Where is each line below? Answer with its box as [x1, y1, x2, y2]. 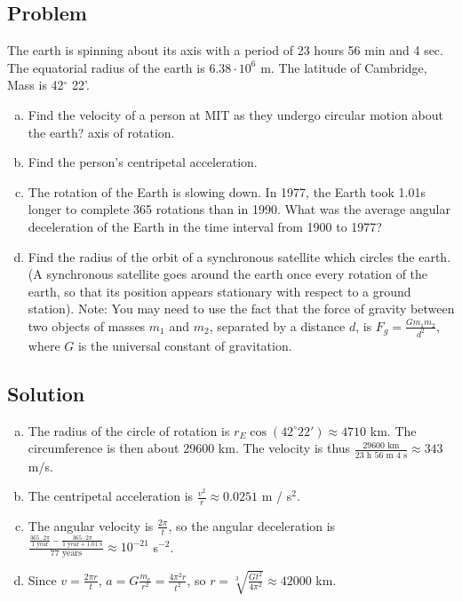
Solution [7, 379, 85, 407]
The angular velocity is [28, 516, 154, 535]
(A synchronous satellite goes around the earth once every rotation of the [28, 265, 428, 283]
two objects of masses [28, 316, 146, 335]
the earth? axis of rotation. [28, 123, 175, 141]
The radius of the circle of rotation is [28, 421, 230, 440]
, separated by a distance [209, 316, 346, 335]
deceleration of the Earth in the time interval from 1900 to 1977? [28, 217, 382, 235]
